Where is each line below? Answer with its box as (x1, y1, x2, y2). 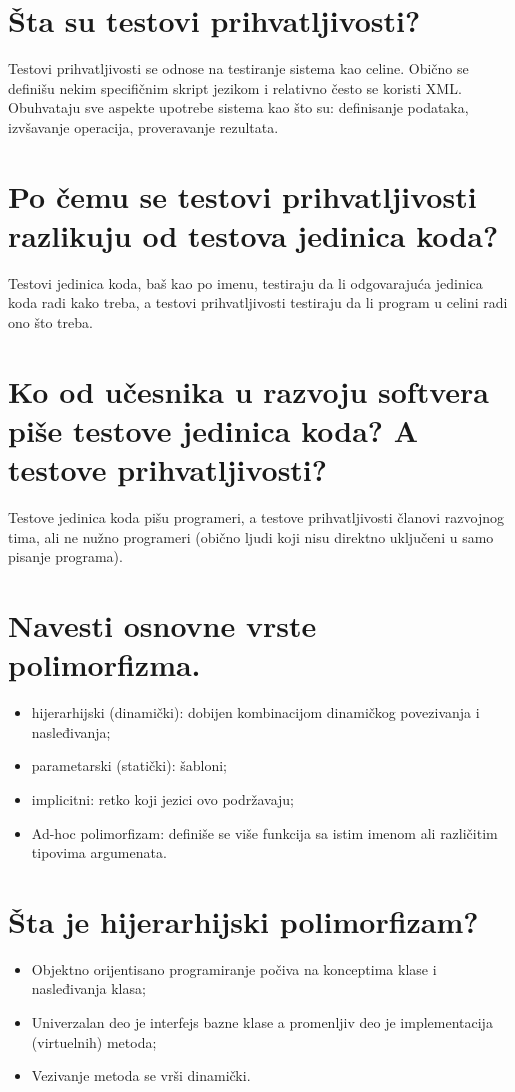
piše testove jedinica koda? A (8, 409, 419, 450)
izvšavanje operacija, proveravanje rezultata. (8, 116, 279, 137)
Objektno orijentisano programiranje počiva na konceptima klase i (31, 958, 437, 979)
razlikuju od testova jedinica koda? (8, 214, 499, 255)
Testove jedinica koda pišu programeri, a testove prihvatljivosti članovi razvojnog (8, 507, 504, 528)
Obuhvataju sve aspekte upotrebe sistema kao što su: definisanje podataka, (8, 97, 469, 118)
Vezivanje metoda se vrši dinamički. (31, 1065, 251, 1086)
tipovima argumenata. (31, 842, 167, 863)
